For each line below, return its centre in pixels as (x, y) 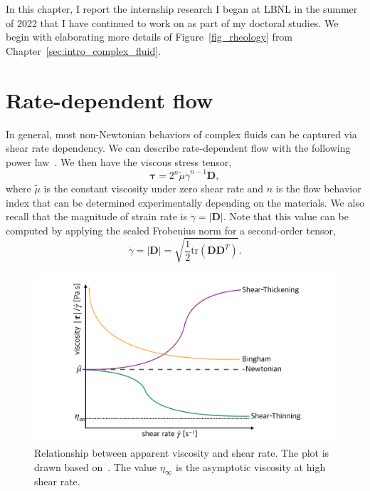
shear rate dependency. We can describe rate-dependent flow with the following (178, 148)
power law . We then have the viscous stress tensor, (119, 161)
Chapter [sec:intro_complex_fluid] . (83, 50)
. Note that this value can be (286, 216)
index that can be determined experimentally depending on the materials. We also (185, 202)
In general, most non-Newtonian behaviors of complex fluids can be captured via (181, 134)
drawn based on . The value (96, 466)
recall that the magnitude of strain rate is (96, 216)
